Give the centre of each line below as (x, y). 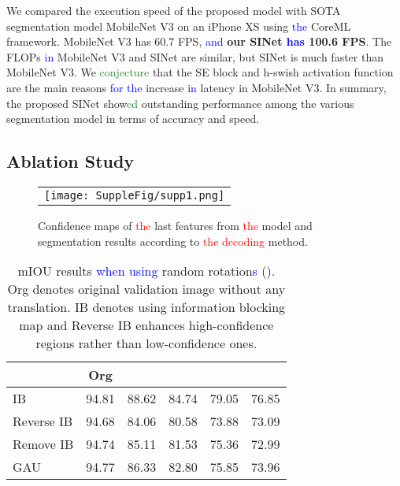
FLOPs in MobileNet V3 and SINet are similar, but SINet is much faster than (195, 56)
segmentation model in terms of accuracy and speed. (133, 119)
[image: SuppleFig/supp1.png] (135, 195)
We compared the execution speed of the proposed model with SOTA (174, 10)
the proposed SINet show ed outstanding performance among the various (180, 103)
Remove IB (43, 444)
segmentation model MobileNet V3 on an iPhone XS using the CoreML (179, 26)
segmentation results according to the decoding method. (173, 241)
